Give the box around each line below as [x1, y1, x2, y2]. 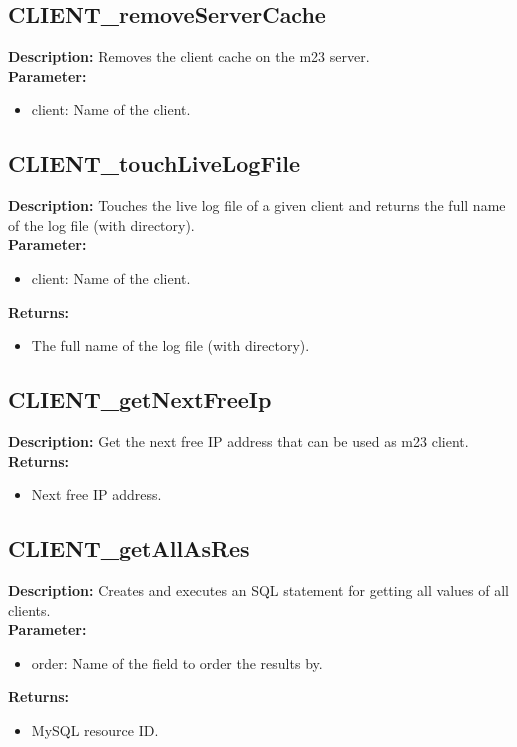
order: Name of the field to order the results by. [31, 652, 323, 673]
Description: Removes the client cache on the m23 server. [8, 46, 370, 67]
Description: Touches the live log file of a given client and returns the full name [8, 195, 506, 216]
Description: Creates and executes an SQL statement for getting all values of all [8, 579, 509, 600]
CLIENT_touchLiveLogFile [8, 148, 301, 179]
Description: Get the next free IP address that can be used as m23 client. [8, 430, 469, 451]
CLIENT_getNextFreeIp [8, 384, 272, 415]
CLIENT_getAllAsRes [8, 533, 250, 564]
